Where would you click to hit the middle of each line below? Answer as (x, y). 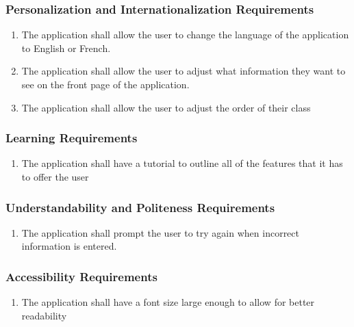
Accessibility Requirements (81, 276)
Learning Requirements (72, 138)
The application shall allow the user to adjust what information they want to (184, 71)
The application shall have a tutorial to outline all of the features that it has (182, 163)
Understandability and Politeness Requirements (140, 207)
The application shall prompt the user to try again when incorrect (160, 232)
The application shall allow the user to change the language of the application (185, 35)
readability (44, 315)
